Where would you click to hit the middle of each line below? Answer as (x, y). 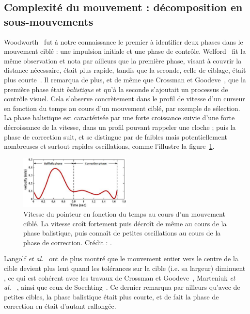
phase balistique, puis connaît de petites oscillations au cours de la (122, 233)
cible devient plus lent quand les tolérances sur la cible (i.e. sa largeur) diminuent (125, 268)
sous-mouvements (49, 21)
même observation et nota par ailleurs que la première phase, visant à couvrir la (123, 60)
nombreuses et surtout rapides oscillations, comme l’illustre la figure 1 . (109, 146)
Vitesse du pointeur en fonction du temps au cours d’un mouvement (124, 213)
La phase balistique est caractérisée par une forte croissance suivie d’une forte (119, 118)
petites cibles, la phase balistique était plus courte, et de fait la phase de (111, 296)
